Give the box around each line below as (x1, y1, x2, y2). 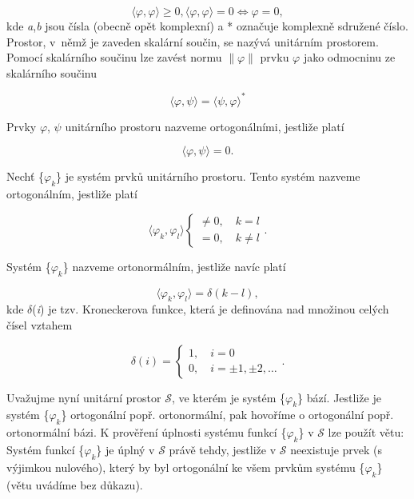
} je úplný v (96, 441, 155, 458)
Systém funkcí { (6, 441, 85, 458)
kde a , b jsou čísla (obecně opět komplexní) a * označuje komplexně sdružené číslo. (6, 18, 408, 34)
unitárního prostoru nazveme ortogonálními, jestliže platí (65, 118, 344, 134)
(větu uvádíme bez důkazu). (6, 476, 143, 493)
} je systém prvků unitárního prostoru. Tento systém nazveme (56, 168, 360, 185)
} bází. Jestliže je (297, 389, 381, 405)
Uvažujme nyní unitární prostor (6, 389, 161, 405)
